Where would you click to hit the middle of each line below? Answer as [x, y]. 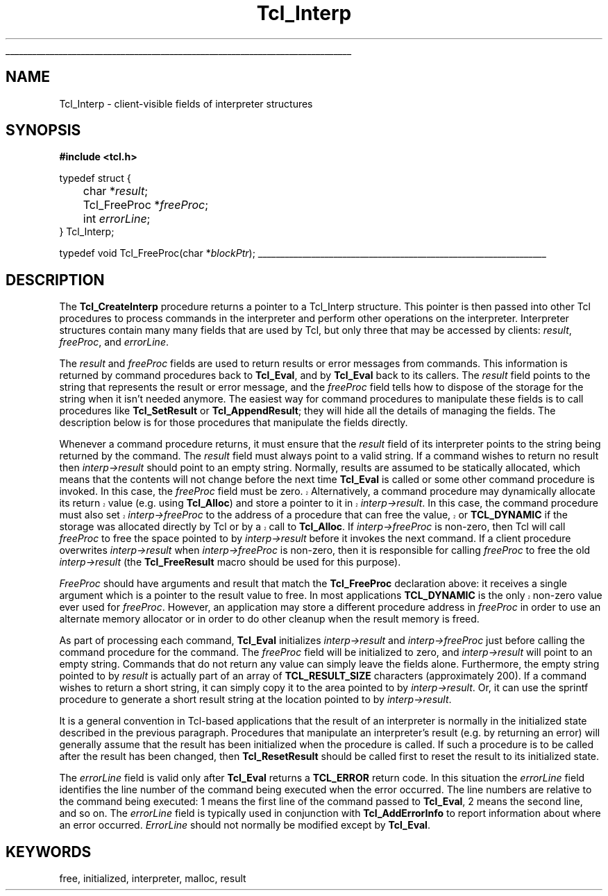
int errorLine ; [117, 219]
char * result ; [115, 191]
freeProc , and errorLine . [114, 342]
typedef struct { [95, 178]
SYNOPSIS [43, 130]
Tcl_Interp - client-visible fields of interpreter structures [186, 103]
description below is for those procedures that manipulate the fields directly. [234, 423]
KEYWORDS [49, 852]
